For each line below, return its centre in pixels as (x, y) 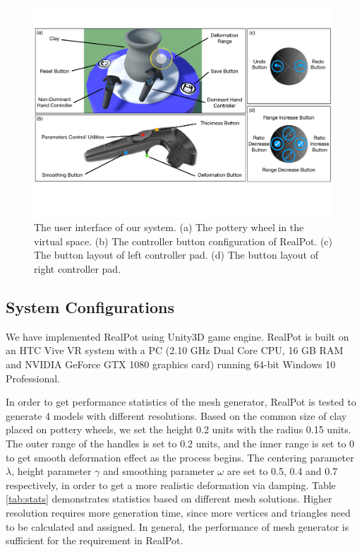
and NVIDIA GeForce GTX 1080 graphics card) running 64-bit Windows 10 (171, 364)
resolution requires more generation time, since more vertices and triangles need (178, 512)
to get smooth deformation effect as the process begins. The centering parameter (180, 457)
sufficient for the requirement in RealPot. (95, 540)
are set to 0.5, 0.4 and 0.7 (282, 471)
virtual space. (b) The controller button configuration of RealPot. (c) (183, 241)
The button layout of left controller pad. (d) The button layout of (176, 255)
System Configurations (90, 307)
